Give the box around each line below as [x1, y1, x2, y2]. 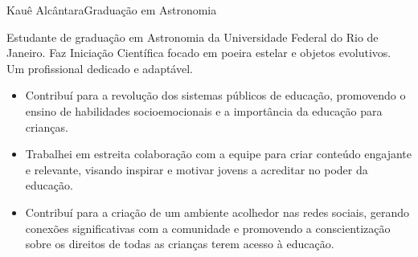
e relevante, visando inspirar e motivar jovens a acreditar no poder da [25, 161, 368, 177]
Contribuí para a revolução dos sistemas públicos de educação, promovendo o [25, 87, 406, 104]
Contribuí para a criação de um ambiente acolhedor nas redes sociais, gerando [25, 203, 410, 220]
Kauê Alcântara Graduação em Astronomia [6, 2, 217, 18]
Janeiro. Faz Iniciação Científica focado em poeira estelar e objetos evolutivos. [6, 44, 391, 61]
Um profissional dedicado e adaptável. [6, 59, 193, 76]
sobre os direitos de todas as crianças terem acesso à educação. [25, 235, 334, 252]
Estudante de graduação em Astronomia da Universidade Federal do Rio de [6, 28, 379, 45]
